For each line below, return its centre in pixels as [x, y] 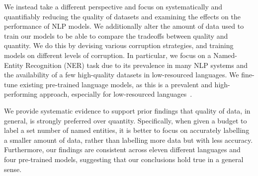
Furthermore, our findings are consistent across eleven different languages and [122, 149]
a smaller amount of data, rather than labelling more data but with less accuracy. [129, 140]
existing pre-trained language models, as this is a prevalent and [116, 84]
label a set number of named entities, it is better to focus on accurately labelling [127, 130]
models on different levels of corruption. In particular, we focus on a [108, 55]
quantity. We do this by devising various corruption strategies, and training [119, 45]
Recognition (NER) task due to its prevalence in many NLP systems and [137, 65]
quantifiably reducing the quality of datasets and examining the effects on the [122, 16]
